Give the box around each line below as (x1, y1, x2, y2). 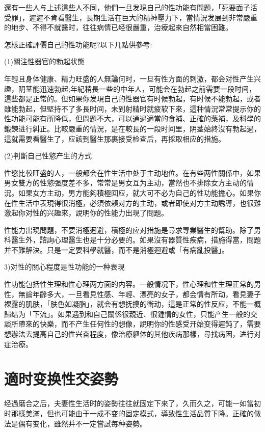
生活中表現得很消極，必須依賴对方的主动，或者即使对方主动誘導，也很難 (18, 197, 261, 208)
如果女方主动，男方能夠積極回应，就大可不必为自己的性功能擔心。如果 (18, 187, 254, 198)
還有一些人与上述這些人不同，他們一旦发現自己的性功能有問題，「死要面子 (4, 2, 250, 12)
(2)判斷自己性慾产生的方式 (4, 150, 92, 161)
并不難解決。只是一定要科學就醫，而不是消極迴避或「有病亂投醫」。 (4, 244, 229, 255)
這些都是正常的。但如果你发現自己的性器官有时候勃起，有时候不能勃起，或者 (4, 93, 261, 104)
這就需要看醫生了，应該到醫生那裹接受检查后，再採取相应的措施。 (4, 133, 225, 144)
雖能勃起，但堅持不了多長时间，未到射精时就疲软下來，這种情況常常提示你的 (4, 103, 261, 114)
